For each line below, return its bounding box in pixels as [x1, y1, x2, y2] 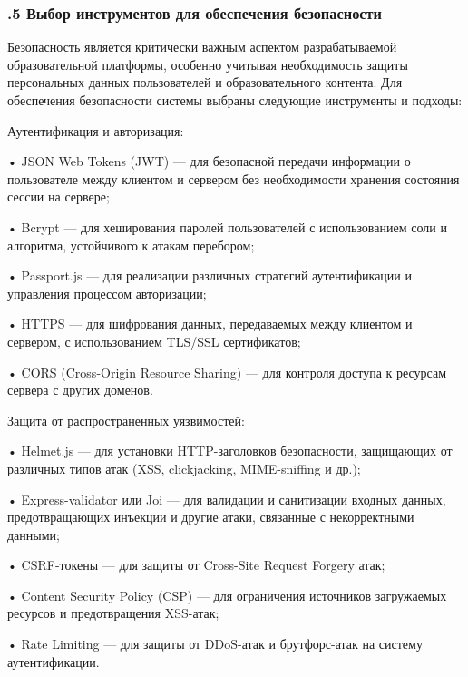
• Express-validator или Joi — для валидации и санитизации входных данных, [7, 489, 446, 508]
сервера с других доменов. [7, 380, 153, 399]
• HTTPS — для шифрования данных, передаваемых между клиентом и [7, 314, 413, 333]
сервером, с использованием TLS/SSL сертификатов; [7, 331, 301, 350]
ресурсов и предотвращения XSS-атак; [7, 603, 219, 623]
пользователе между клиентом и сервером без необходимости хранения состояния [7, 169, 460, 188]
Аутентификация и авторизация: [7, 121, 184, 140]
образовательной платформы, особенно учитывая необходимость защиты [7, 54, 408, 74]
